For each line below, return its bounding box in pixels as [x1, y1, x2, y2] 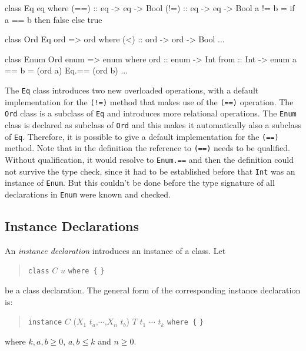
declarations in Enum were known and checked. [5, 188, 171, 200]
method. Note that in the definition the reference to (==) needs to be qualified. [5, 142, 290, 154]
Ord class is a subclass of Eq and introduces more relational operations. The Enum [5, 107, 297, 119]
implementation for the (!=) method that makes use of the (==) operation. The [5, 95, 294, 108]
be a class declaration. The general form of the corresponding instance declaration [5, 283, 301, 296]
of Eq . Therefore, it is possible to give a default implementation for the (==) [5, 130, 279, 142]
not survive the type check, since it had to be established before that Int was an [5, 165, 295, 177]
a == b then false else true [5, 13, 102, 25]
